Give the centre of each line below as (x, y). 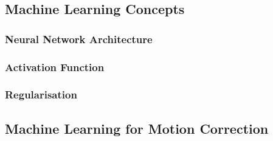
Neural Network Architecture (79, 39)
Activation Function (55, 67)
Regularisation (41, 95)
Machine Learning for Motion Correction (137, 128)
